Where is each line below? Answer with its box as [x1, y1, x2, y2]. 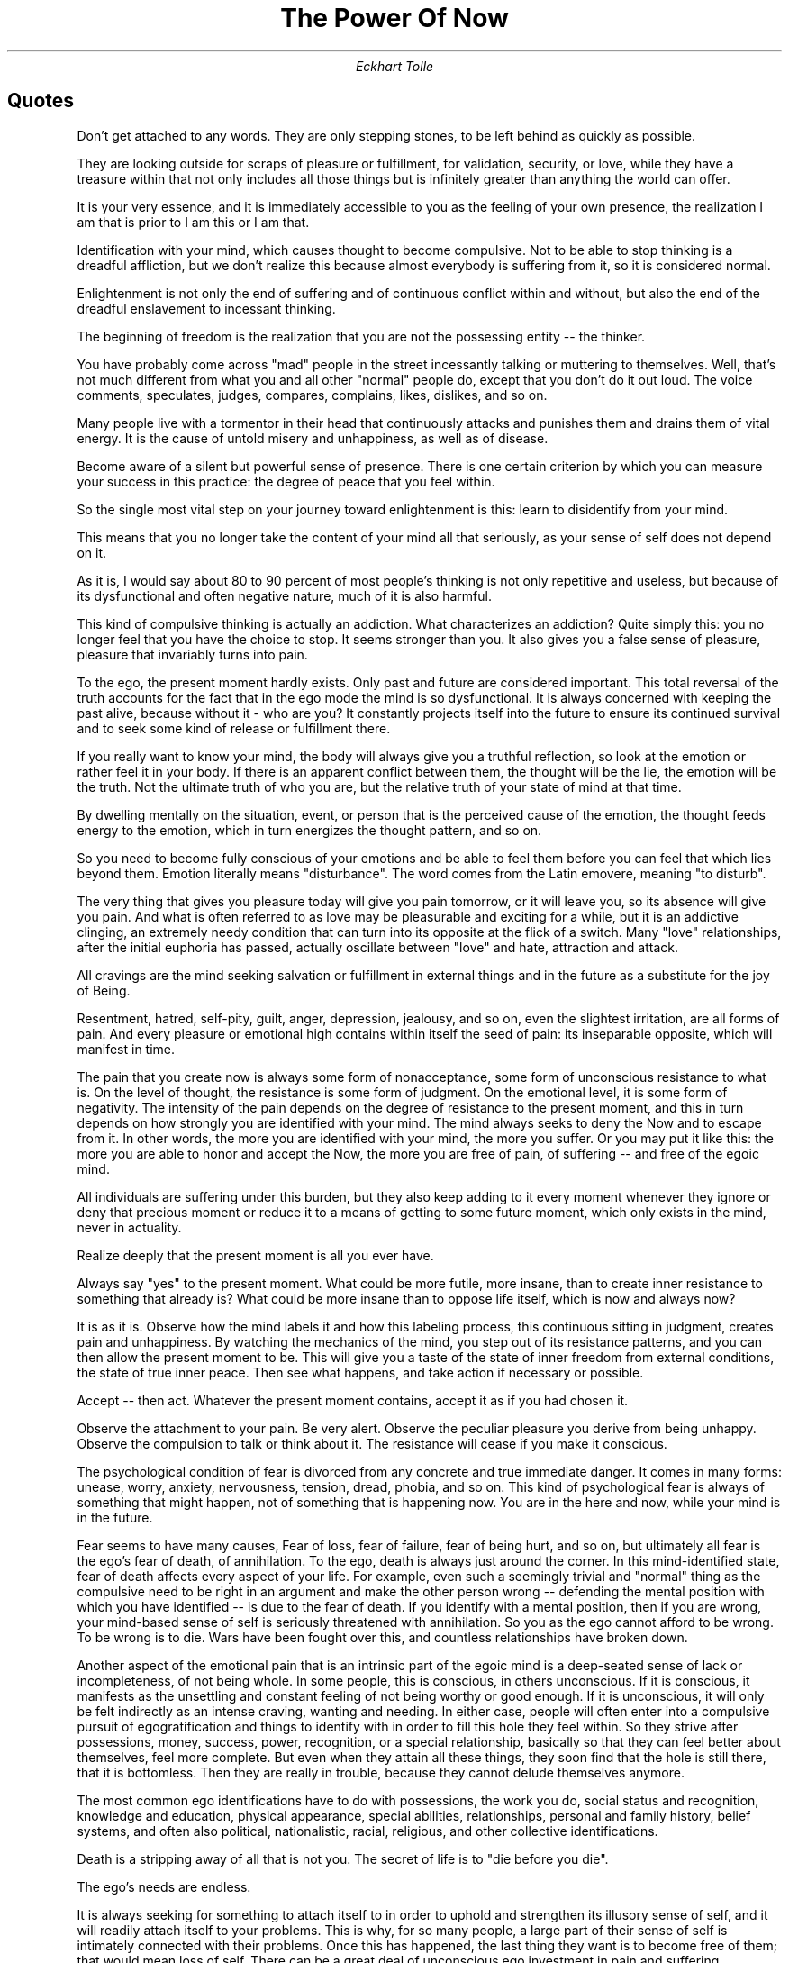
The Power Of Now [280, 3, 509, 33]
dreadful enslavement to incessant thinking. [77, 300, 336, 316]
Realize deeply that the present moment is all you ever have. [77, 1247, 434, 1263]
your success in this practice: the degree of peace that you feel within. [77, 473, 495, 489]
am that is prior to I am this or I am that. [77, 214, 310, 230]
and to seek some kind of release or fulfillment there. [77, 720, 391, 736]
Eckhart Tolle [355, 58, 434, 74]
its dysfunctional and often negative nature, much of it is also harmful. [77, 587, 492, 604]
